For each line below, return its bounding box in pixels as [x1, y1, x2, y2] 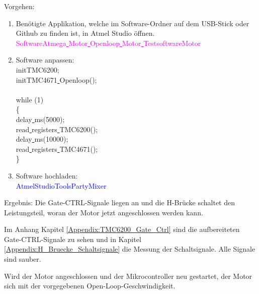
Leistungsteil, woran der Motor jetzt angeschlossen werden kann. [4, 207, 203, 217]
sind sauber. [4, 254, 41, 264]
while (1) [16, 94, 44, 104]
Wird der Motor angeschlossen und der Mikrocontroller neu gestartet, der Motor [4, 270, 252, 281]
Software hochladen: [16, 170, 78, 181]
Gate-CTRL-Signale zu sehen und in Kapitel [4, 233, 141, 244]
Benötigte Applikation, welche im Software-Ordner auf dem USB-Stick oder [16, 18, 249, 28]
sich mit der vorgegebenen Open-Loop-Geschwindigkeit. [4, 280, 176, 291]
